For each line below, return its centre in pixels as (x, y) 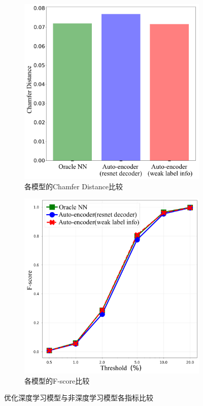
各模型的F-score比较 (57, 380)
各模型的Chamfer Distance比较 (74, 186)
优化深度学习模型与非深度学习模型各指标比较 (79, 398)
